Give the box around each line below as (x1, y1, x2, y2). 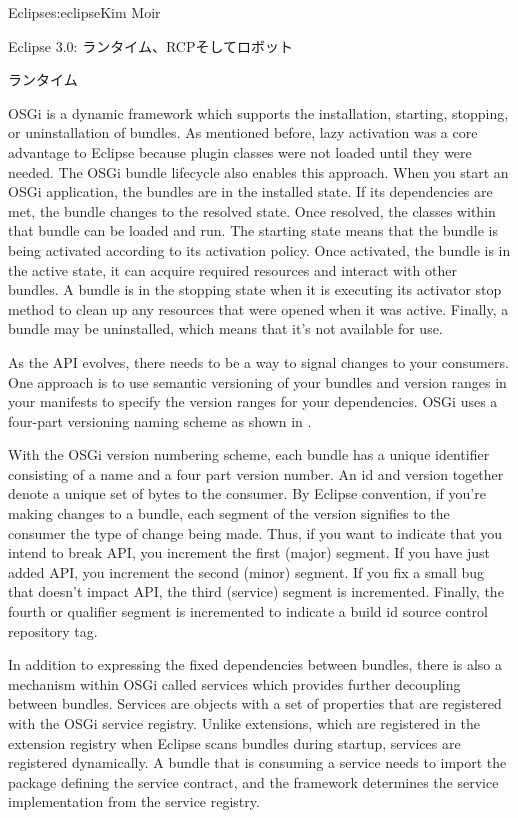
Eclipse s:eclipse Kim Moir (8, 2, 161, 22)
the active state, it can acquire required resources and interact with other (8, 259, 457, 280)
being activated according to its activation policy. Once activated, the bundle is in (8, 239, 511, 260)
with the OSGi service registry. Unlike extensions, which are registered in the (8, 713, 481, 733)
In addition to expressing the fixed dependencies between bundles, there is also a (8, 654, 503, 675)
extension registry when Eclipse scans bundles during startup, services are (8, 732, 461, 753)
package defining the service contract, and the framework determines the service (8, 771, 499, 792)
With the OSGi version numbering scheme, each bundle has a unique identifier (8, 444, 490, 465)
